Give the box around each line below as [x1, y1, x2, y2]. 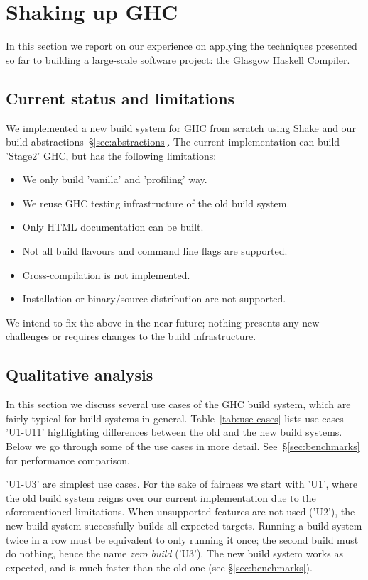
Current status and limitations [6, 87, 235, 109]
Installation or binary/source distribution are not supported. [22, 291, 286, 306]
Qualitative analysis [6, 363, 153, 385]
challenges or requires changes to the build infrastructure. [6, 329, 256, 344]
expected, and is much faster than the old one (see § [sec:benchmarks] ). [6, 559, 313, 574]
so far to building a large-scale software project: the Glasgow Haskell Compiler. [6, 52, 350, 67]
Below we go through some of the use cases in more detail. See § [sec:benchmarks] [6, 439, 360, 454]
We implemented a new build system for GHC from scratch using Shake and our [6, 120, 356, 135]
